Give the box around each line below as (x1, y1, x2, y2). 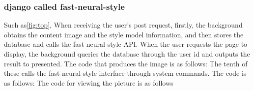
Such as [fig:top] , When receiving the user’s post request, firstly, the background (4, 20, 243, 30)
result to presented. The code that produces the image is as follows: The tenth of (4, 58, 248, 68)
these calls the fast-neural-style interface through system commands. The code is (4, 68, 247, 78)
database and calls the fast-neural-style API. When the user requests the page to (4, 39, 248, 49)
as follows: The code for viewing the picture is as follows (4, 77, 173, 88)
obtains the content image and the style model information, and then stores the (4, 29, 244, 39)
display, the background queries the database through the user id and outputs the (4, 49, 250, 59)
